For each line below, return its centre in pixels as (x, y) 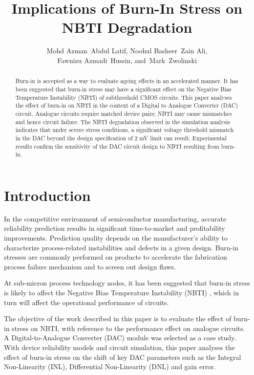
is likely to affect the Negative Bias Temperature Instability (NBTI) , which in (121, 292)
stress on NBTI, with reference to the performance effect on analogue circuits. (128, 328)
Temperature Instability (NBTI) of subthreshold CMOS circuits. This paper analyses (124, 97)
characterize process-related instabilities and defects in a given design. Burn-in (121, 247)
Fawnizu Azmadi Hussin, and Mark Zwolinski (127, 60)
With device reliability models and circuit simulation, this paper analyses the (119, 347)
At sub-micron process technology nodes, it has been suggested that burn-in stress (127, 283)
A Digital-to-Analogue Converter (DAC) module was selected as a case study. (120, 338)
